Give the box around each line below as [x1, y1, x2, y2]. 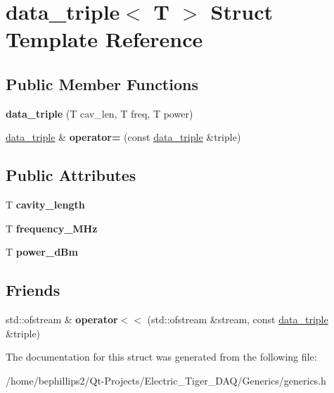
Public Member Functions [6, 73, 198, 94]
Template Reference [6, 25, 203, 54]
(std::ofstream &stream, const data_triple [147, 312, 328, 327]
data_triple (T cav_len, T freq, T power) [6, 106, 193, 120]
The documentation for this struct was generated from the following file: [6, 349, 317, 364]
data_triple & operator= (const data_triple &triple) [6, 130, 241, 144]
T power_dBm [6, 244, 78, 259]
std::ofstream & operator [6, 312, 118, 327]
